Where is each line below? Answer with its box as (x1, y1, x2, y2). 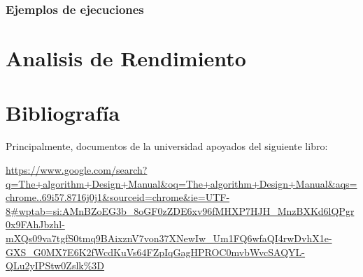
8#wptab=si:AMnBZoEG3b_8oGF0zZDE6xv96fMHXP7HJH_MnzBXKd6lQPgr (6, 203, 355, 218)
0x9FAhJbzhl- (6, 217, 65, 232)
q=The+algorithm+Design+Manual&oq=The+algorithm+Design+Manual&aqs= (6, 176, 357, 190)
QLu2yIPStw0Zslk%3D (6, 258, 105, 273)
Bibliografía (6, 98, 120, 127)
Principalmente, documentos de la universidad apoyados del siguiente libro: (6, 139, 328, 154)
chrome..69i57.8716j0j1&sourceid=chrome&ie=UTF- (6, 190, 230, 204)
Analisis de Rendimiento (6, 44, 246, 73)
